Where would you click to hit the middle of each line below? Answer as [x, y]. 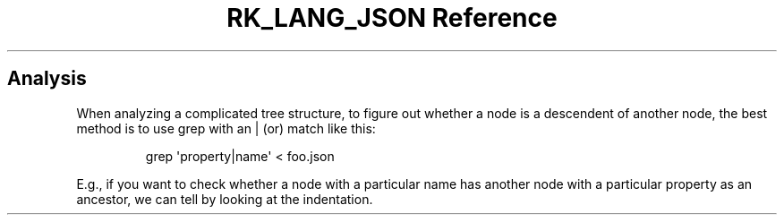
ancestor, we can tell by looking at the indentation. [225, 199]
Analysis [47, 79]
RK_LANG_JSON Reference [392, 18]
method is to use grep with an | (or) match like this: [226, 128]
